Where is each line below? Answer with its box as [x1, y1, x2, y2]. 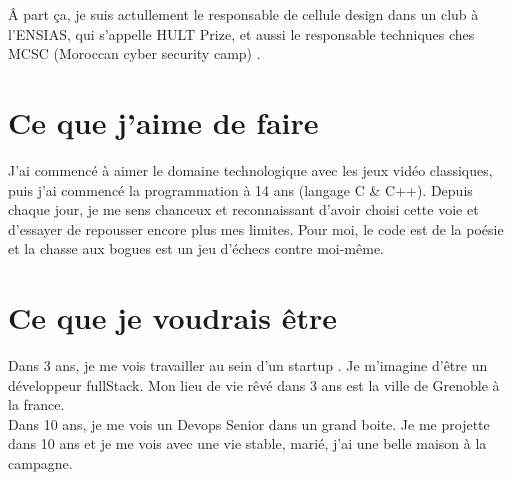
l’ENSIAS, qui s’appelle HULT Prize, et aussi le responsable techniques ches [8, 23, 475, 44]
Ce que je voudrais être [8, 297, 338, 338]
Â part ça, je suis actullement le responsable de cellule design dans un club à [8, 4, 479, 24]
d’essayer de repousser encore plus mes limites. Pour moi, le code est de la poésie [8, 218, 504, 239]
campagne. [8, 452, 73, 473]
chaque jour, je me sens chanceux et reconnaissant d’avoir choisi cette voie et [8, 199, 479, 220]
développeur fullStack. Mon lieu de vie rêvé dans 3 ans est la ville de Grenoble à [8, 374, 500, 395]
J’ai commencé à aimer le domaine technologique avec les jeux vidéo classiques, [8, 159, 493, 180]
